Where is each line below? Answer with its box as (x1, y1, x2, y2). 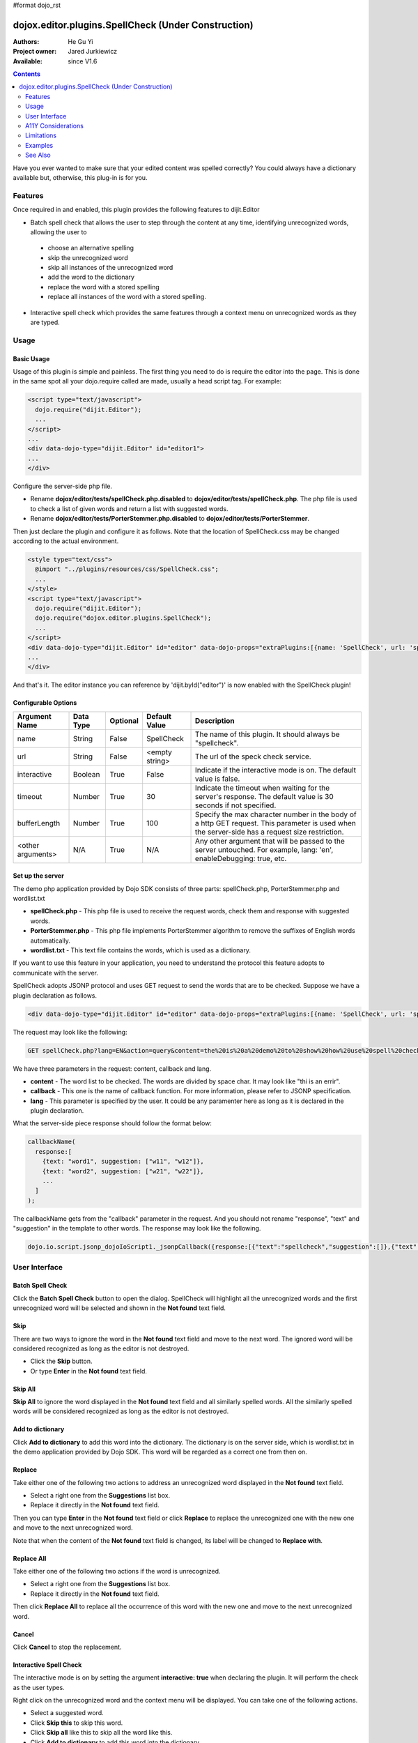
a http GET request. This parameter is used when (195, 818, 357, 828)
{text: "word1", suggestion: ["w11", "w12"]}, (42, 1157, 205, 1166)
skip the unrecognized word (47, 253, 128, 261)
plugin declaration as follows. (13, 991, 98, 1000)
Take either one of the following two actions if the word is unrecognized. (13, 1567, 221, 1575)
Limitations (25, 131, 57, 139)
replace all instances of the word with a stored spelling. (47, 293, 207, 301)
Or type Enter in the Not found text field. (30, 1367, 148, 1375)
